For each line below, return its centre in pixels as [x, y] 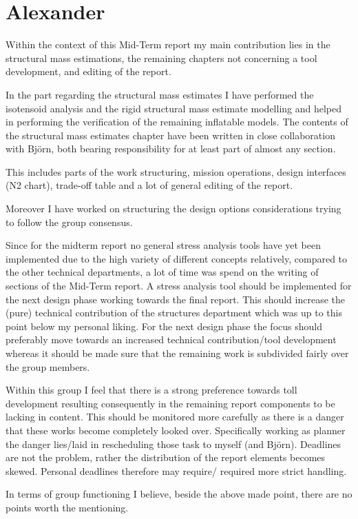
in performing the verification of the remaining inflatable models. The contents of [177, 122]
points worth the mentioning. [67, 507]
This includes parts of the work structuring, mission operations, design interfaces [176, 171]
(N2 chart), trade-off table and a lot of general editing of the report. [149, 185]
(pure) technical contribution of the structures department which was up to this [174, 313]
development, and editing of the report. [88, 71]
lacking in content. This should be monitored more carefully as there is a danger [175, 417]
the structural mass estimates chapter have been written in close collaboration [170, 135]
